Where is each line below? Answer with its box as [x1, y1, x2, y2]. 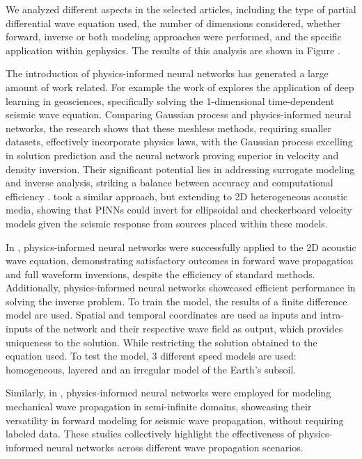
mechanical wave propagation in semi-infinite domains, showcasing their [6, 399, 312, 414]
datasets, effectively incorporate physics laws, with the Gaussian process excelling [6, 134, 353, 149]
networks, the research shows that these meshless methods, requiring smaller [6, 120, 331, 135]
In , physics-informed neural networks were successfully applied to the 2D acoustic [6, 239, 356, 254]
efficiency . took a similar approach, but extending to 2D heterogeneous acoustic [6, 188, 348, 203]
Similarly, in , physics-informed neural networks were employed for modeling [6, 385, 331, 400]
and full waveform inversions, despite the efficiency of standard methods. [6, 266, 315, 281]
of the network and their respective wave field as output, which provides [35, 321, 343, 336]
